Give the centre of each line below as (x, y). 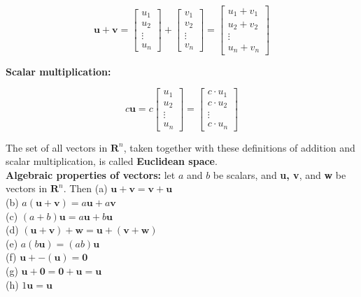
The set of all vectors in (57, 147)
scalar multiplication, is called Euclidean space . (112, 161)
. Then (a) (85, 188)
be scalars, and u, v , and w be (279, 174)
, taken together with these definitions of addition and (239, 147)
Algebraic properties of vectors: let (91, 174)
